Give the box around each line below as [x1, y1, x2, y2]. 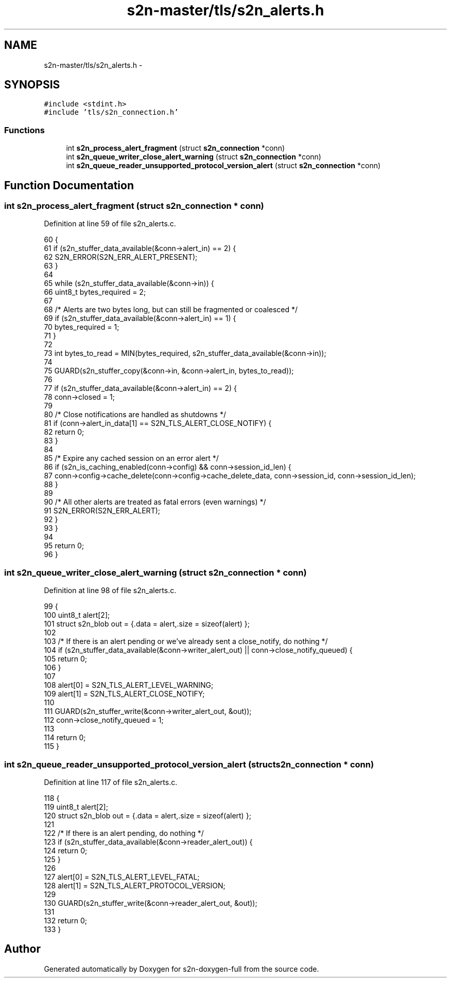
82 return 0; [44, 427, 84, 437]
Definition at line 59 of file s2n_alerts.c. [44, 219, 176, 228]
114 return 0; [44, 733, 86, 742]
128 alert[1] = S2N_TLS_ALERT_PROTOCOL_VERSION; [44, 881, 225, 890]
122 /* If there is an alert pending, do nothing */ [44, 828, 204, 837]
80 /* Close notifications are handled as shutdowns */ [44, 410, 226, 419]
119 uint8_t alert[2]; [44, 802, 108, 811]
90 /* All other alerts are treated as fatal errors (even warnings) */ [44, 497, 266, 507]
